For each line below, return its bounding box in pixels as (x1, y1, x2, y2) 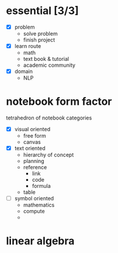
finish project (23, 36, 55, 43)
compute (23, 208, 45, 215)
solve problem (23, 30, 58, 37)
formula (32, 183, 51, 190)
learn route (14, 43, 41, 49)
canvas (23, 139, 41, 146)
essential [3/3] (6, 4, 79, 18)
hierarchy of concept (23, 151, 74, 159)
